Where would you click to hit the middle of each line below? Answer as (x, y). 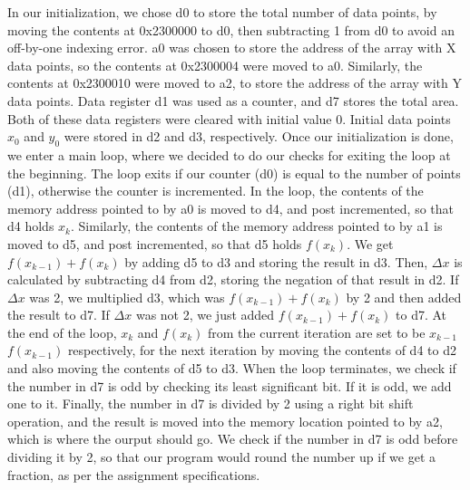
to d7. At (421, 315)
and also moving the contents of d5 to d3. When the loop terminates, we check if (232, 368)
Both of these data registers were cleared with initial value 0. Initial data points (229, 118)
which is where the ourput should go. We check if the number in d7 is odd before (233, 439)
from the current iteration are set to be (316, 332)
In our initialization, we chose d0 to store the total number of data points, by (222, 12)
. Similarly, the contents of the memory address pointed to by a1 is (257, 226)
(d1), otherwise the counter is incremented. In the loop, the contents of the (215, 191)
